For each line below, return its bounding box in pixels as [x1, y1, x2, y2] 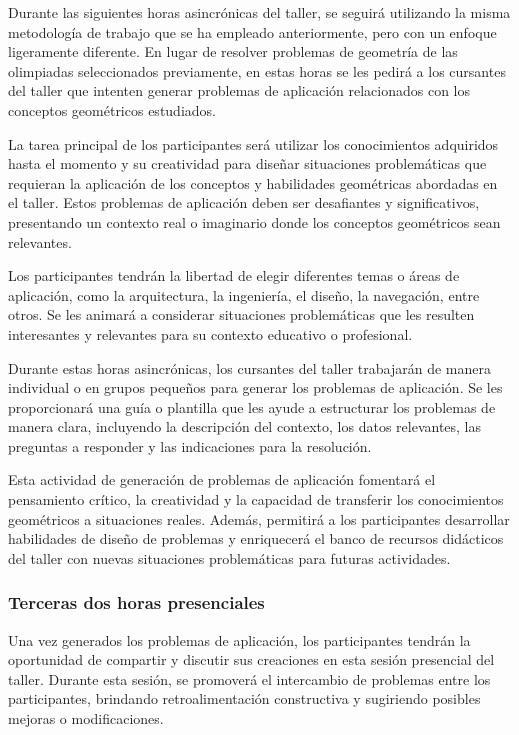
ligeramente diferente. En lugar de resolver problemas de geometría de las [8, 41, 458, 62]
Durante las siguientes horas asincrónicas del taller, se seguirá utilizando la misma [8, 2, 511, 22]
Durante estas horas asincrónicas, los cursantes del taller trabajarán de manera [8, 357, 491, 378]
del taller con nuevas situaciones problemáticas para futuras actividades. [8, 547, 451, 568]
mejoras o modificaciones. [8, 708, 164, 729]
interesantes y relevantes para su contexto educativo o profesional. [8, 323, 413, 344]
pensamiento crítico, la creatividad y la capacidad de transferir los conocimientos [8, 489, 504, 510]
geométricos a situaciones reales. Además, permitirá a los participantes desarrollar [8, 508, 510, 529]
